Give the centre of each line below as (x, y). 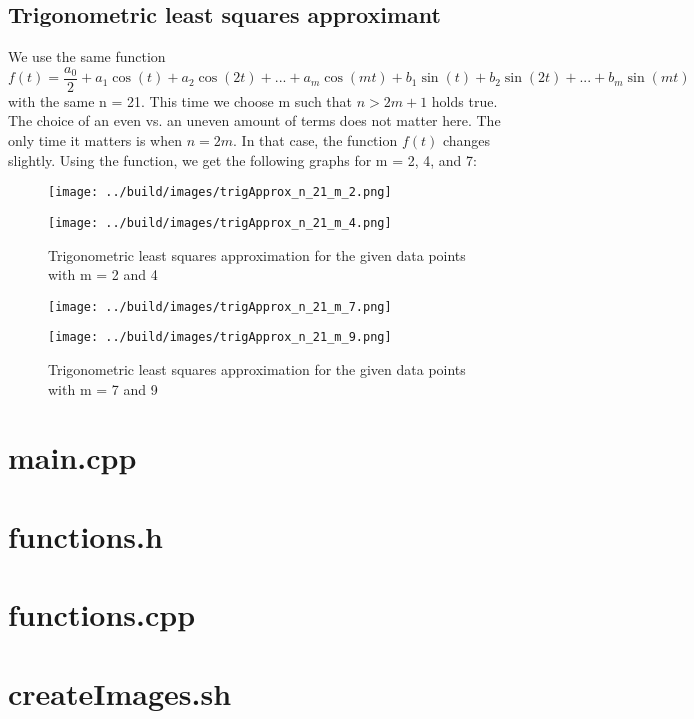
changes (466, 140)
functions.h (85, 535)
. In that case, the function (315, 140)
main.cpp (72, 457)
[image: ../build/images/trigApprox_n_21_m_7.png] (220, 306)
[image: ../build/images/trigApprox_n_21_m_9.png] (220, 337)
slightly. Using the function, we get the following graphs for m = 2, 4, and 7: (242, 159)
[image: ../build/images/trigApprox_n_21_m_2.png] (220, 192)
